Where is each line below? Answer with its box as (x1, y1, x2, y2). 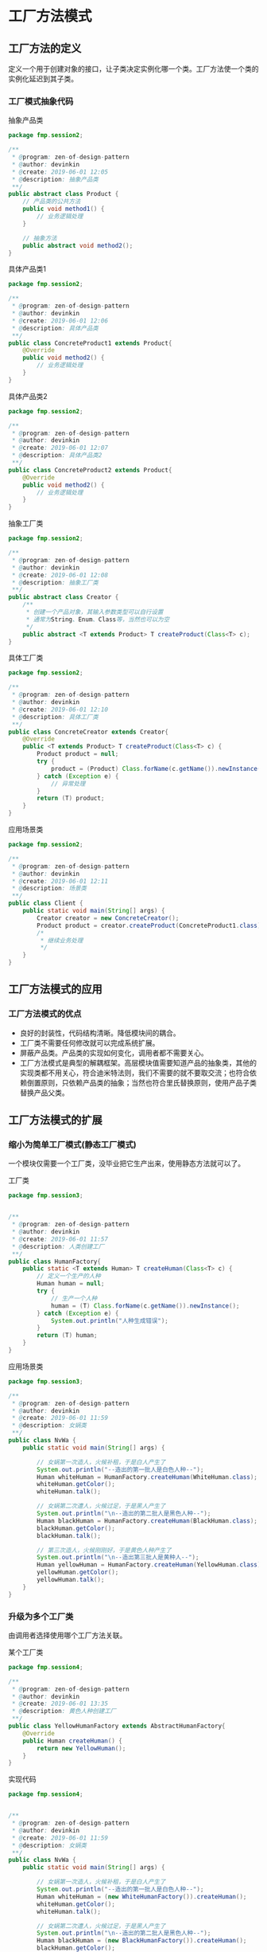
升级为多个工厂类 (8, 1610, 74, 1621)
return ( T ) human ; (37, 1332, 98, 1340)
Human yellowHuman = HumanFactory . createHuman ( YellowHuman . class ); (37, 1561, 265, 1569)
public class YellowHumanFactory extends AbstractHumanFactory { (8, 1722, 226, 1731)
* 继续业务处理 (40, 937, 83, 945)
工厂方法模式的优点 (8, 1008, 82, 1019)
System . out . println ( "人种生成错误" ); (50, 1316, 168, 1324)
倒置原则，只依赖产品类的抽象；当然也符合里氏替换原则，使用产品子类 (26, 1078, 257, 1087)
